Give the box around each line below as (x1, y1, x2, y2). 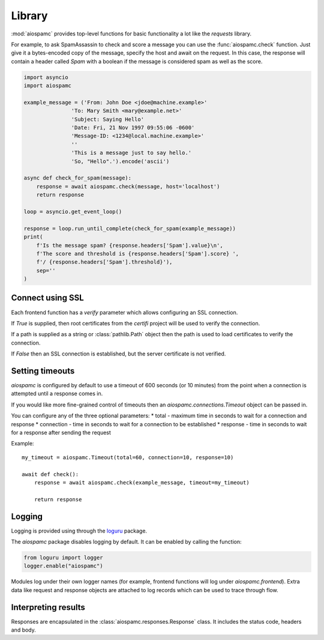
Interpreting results (11, 602, 85, 612)
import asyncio (23, 74, 68, 80)
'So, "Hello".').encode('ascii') (71, 158, 170, 165)
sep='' (36, 267, 56, 274)
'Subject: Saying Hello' (71, 116, 144, 122)
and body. (11, 626, 36, 633)
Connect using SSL (11, 293, 84, 303)
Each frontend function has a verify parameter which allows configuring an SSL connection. (11, 309, 238, 316)
